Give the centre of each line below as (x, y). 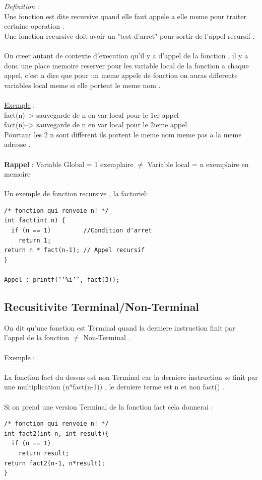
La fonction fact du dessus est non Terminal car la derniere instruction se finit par (131, 377)
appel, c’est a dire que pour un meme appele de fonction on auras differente (121, 75)
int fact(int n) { (35, 221)
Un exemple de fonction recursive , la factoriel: (76, 193)
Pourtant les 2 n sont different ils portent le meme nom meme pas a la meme (123, 134)
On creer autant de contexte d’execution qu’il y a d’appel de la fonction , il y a (126, 55)
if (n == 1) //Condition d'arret (82, 231)
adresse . (17, 144)
